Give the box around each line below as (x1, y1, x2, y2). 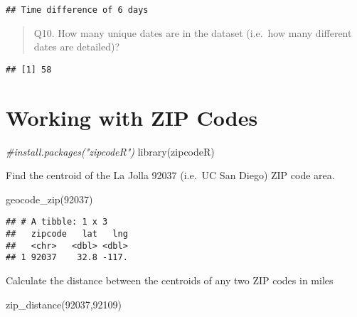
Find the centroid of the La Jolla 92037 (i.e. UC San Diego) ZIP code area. (6, 168, 335, 183)
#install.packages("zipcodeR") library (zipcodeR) (6, 144, 215, 158)
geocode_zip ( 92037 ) (6, 191, 93, 206)
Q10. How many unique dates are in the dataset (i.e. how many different (33, 25, 352, 40)
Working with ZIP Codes (6, 102, 258, 131)
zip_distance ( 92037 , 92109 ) (6, 296, 122, 311)
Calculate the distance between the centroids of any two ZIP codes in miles (6, 273, 334, 288)
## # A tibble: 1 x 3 (6, 217, 108, 227)
